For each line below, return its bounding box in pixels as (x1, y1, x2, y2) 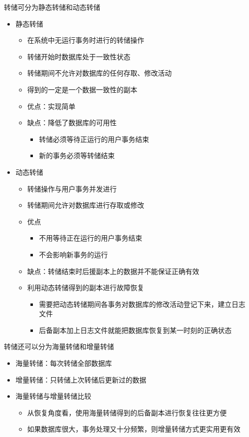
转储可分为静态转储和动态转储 (4, 2, 100, 12)
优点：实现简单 (27, 101, 76, 111)
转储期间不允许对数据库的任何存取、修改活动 (27, 68, 172, 78)
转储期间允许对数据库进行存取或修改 (27, 200, 144, 210)
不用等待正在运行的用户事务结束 (39, 233, 142, 243)
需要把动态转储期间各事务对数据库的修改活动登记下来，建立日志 (39, 299, 246, 309)
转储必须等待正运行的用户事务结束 (39, 134, 149, 144)
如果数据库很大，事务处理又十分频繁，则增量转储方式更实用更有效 (27, 424, 241, 434)
